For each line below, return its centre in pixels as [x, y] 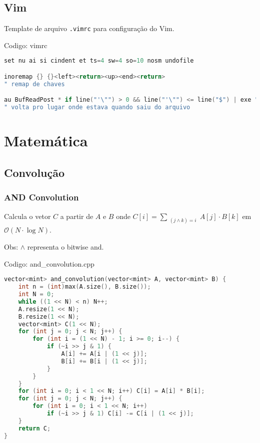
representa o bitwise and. [65, 247]
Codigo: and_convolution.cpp [49, 263]
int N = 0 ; [36, 294]
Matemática [46, 141]
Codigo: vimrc [26, 45]
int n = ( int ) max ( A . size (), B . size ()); [84, 287]
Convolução [34, 172]
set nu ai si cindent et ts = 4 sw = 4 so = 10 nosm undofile [99, 61]
